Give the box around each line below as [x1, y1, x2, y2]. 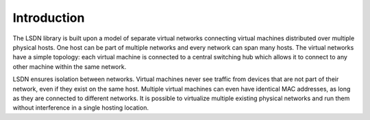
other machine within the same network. [12, 62, 127, 71]
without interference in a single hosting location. [12, 104, 149, 112]
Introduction [12, 10, 85, 25]
